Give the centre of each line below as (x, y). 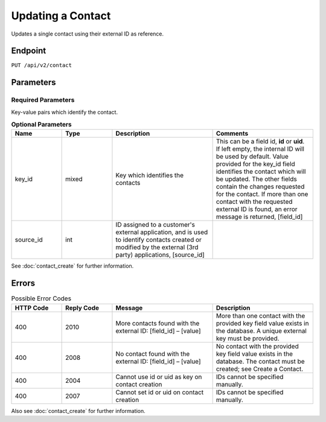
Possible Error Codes (41, 298)
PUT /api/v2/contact (42, 65)
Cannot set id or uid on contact (160, 392)
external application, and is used (162, 232)
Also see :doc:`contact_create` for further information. (78, 411)
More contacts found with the (158, 323)
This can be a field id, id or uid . (260, 142)
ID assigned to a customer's (155, 225)
